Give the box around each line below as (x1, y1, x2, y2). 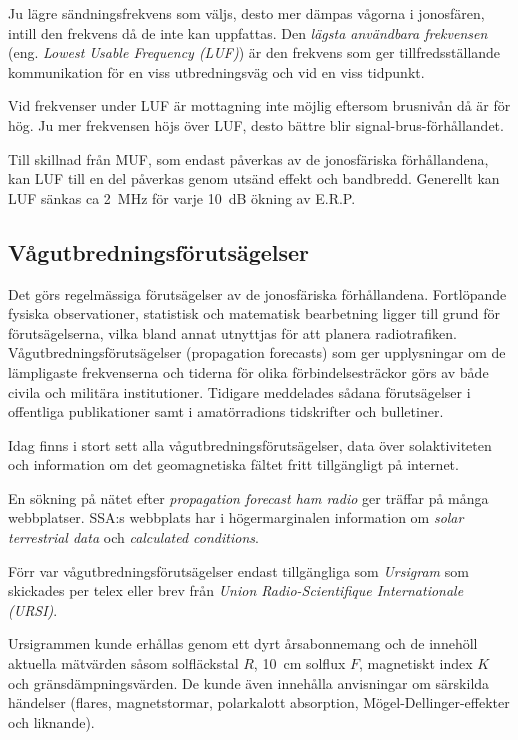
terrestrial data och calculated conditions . (8, 527, 259, 548)
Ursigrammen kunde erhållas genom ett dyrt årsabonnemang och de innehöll (8, 633, 478, 654)
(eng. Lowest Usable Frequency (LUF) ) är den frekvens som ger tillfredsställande (8, 42, 501, 63)
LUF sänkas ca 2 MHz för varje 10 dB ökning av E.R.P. (8, 187, 356, 208)
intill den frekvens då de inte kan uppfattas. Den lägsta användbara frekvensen (8, 22, 488, 43)
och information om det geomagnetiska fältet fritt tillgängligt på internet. (8, 454, 459, 475)
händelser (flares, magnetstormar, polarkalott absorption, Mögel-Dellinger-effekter (8, 692, 510, 713)
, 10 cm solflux (253, 653, 346, 674)
